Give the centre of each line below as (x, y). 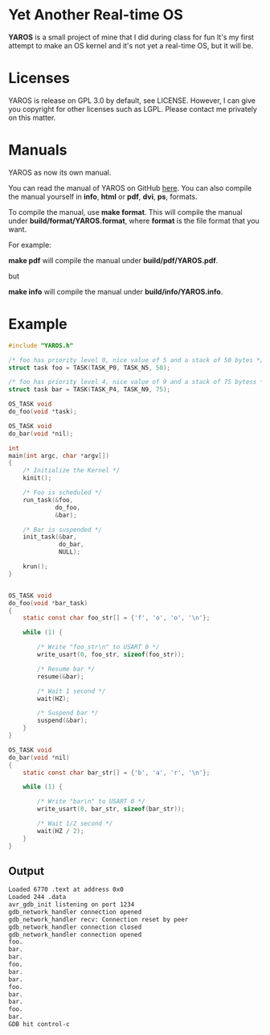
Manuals (38, 150)
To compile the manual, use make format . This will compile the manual (125, 212)
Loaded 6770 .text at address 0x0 (66, 890)
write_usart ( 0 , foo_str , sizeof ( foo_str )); (111, 654)
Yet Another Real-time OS (96, 15)
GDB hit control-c (39, 1025)
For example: (30, 245)
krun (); (35, 567)
